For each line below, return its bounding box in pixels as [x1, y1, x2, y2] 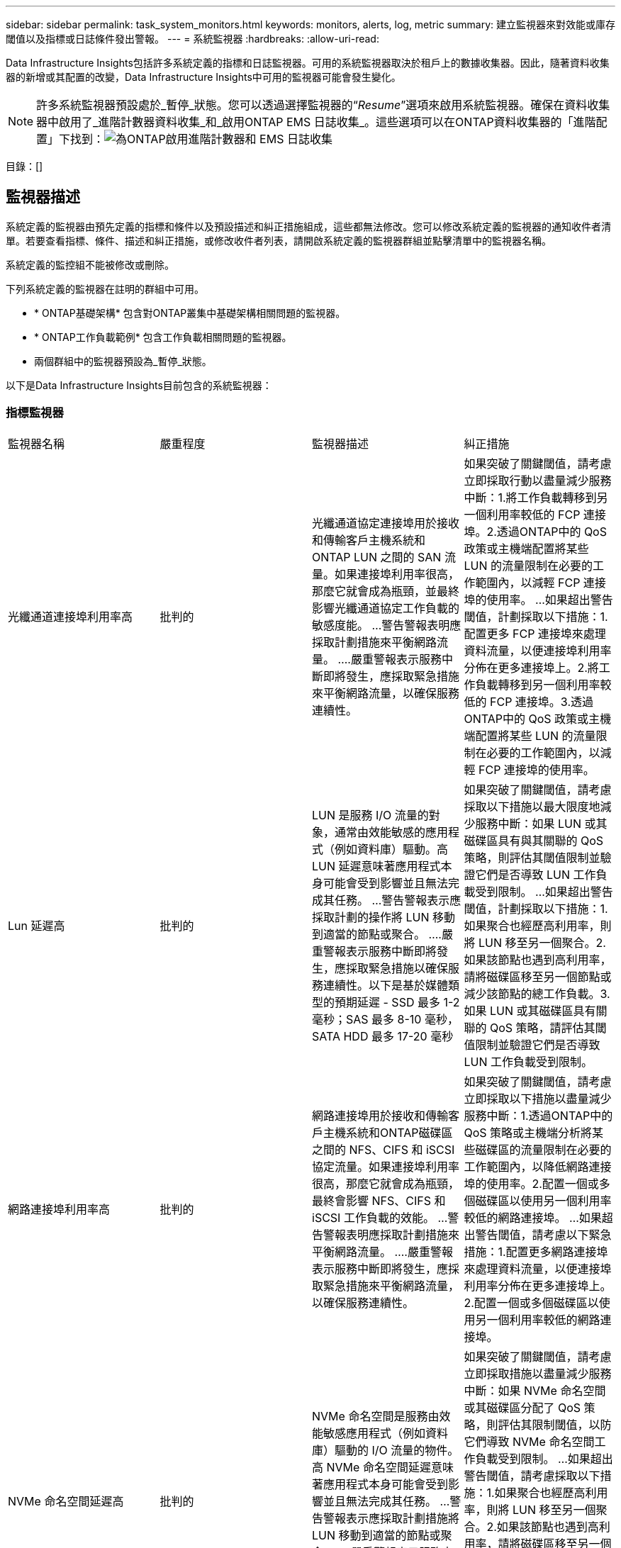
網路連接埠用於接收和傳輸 [312, 1108, 449, 1123]
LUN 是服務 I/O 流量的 [312, 807, 429, 822]
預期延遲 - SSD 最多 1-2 [335, 994, 460, 1009]
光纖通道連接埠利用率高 [8, 609, 133, 624]
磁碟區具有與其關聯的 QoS [464, 833, 604, 848]
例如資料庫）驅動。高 [335, 841, 449, 856]
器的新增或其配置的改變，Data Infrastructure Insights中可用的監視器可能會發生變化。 [6, 71, 401, 83]
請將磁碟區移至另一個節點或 [464, 969, 612, 984]
